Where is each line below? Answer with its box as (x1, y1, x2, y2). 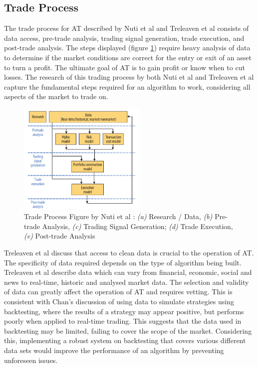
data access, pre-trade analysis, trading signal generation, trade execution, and (4, 32, 245, 43)
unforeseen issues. (4, 355, 58, 365)
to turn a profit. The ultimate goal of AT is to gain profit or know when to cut (4, 62, 245, 72)
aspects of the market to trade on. (4, 91, 108, 102)
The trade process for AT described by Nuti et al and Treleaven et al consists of (4, 23, 249, 33)
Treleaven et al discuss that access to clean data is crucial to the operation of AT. (4, 247, 254, 258)
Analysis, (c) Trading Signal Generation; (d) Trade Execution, (42, 221, 233, 231)
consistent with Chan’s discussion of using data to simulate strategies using (4, 296, 234, 307)
